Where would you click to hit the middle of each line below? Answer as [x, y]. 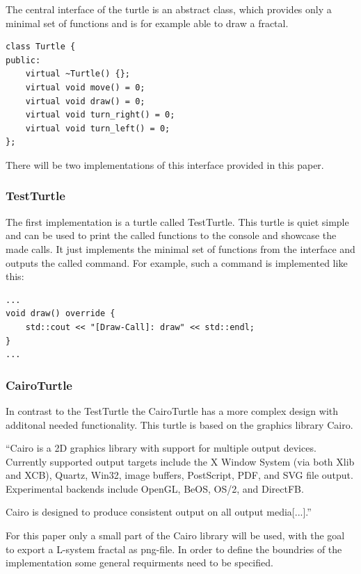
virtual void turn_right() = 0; [100, 115]
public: [23, 60]
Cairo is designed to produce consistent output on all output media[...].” [159, 512]
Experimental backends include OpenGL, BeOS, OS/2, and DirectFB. [155, 488]
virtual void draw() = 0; [85, 101]
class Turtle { [41, 47]
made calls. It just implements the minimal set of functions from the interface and [180, 248]
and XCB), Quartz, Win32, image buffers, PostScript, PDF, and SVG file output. [179, 475]
